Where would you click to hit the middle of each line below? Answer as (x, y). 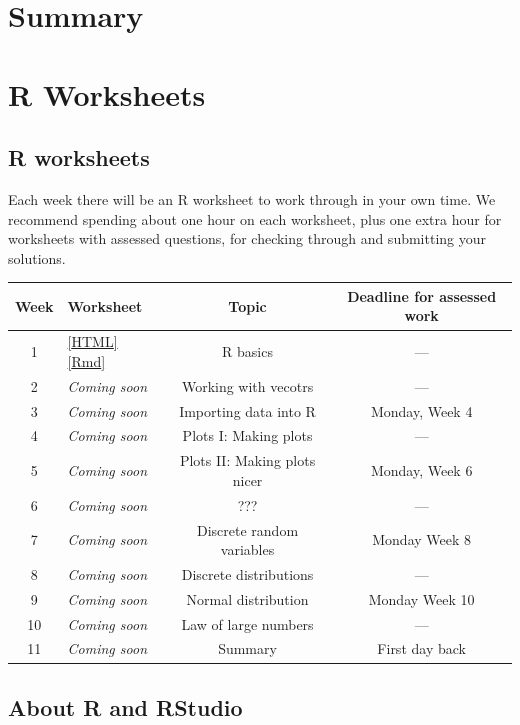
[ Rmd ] (86, 360)
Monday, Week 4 (421, 410)
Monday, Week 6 (421, 470)
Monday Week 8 (422, 539)
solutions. (37, 257)
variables (247, 549)
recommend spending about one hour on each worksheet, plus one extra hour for (255, 218)
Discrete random (248, 529)
